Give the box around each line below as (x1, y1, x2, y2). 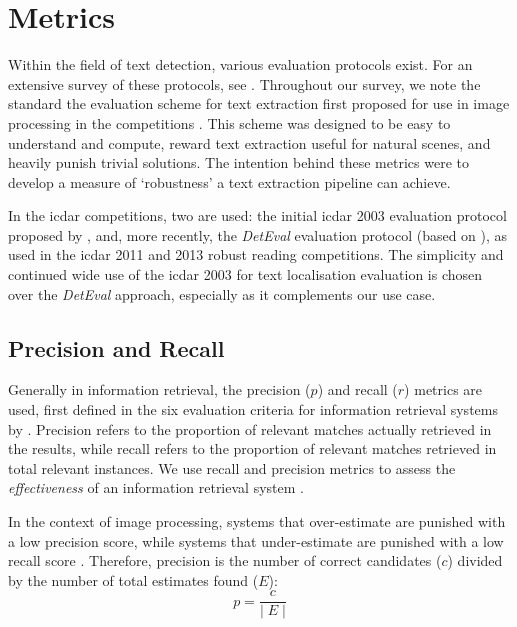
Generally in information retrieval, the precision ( (8, 379, 311, 400)
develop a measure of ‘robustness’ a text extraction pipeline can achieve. (8, 171, 451, 192)
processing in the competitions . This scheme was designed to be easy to (8, 112, 451, 133)
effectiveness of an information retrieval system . (8, 477, 304, 498)
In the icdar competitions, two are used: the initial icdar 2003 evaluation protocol (8, 205, 507, 226)
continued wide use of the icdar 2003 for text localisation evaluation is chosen (8, 264, 483, 285)
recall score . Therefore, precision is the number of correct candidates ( (8, 550, 442, 571)
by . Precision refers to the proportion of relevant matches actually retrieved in (8, 418, 492, 439)
